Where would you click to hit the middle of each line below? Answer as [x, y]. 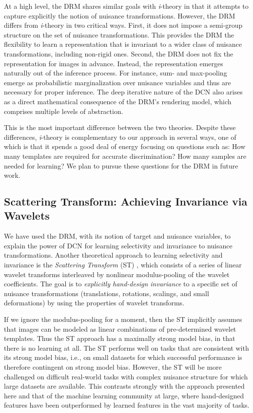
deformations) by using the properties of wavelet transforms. [94, 303]
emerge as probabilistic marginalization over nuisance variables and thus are [117, 82]
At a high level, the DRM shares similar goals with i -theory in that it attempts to [126, 6]
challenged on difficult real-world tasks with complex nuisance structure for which [126, 376]
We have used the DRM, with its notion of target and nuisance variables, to [117, 236]
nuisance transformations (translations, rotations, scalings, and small [107, 293]
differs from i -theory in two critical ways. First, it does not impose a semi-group [123, 25]
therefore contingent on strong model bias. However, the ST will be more [113, 367]
